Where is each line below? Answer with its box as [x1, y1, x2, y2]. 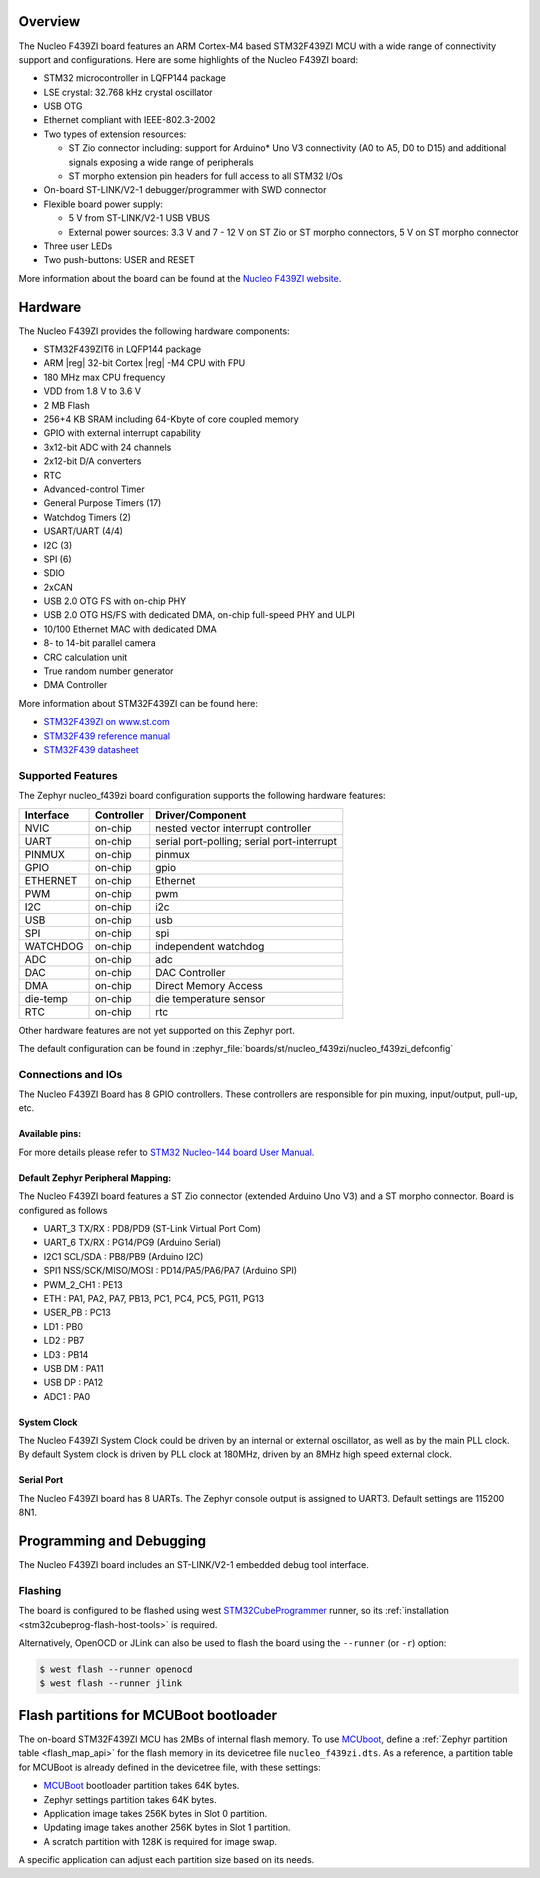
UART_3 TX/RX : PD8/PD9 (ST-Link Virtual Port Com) [43, 1223, 262, 1235]
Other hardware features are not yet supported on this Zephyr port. [18, 1024, 295, 1036]
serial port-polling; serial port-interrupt [155, 834, 337, 848]
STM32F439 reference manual [43, 730, 170, 742]
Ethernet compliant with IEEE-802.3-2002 [43, 114, 216, 126]
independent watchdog [155, 939, 265, 953]
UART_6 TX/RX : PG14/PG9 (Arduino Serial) [43, 1236, 222, 1249]
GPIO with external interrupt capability [43, 427, 202, 439]
